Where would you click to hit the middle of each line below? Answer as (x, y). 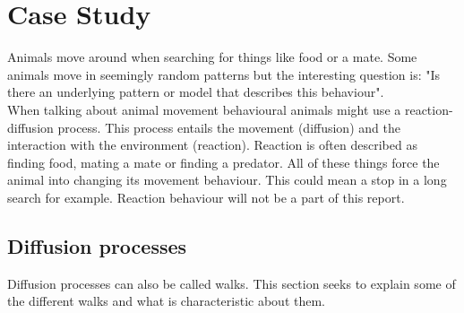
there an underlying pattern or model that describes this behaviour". (196, 92)
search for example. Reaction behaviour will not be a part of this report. (206, 197)
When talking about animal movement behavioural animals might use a (204, 109)
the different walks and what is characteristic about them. (166, 301)
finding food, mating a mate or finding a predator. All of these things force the (223, 162)
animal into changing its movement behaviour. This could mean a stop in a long (227, 180)
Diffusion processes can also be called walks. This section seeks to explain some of (232, 283)
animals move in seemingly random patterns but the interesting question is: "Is (224, 74)
